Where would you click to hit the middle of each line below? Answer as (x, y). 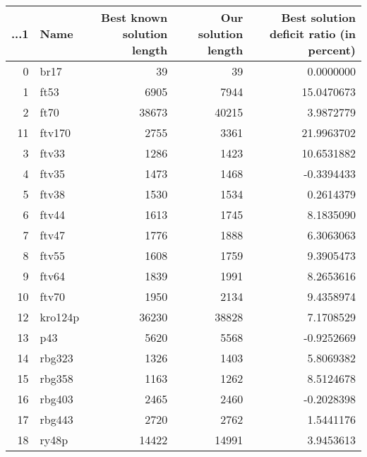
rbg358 (56, 378)
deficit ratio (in (312, 34)
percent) (332, 50)
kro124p (60, 317)
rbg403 (56, 399)
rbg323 (56, 358)
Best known (134, 17)
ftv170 (55, 132)
